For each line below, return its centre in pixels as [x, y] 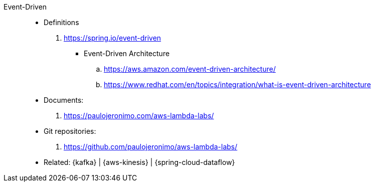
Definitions [61, 22]
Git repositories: [70, 131]
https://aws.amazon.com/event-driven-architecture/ [190, 69]
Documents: [64, 100]
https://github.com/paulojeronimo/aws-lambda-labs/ [151, 147]
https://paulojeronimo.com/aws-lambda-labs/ [139, 116]
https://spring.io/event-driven [113, 38]
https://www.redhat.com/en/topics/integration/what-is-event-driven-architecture [237, 84]
